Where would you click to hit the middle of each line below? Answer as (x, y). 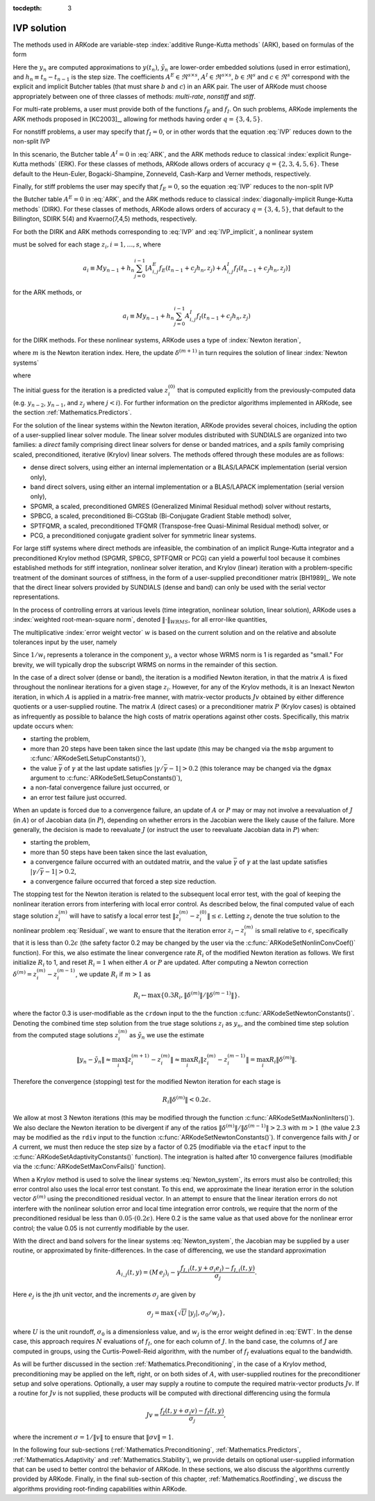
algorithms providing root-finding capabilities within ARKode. (100, 1488)
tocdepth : (27, 8)
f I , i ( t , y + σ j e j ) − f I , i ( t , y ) (218, 1268)
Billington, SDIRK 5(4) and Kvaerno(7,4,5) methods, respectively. (105, 219)
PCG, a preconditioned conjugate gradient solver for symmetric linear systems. (143, 535)
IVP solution (40, 28)
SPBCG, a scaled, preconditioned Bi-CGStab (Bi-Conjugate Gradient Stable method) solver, (161, 516)
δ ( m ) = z (25, 974)
